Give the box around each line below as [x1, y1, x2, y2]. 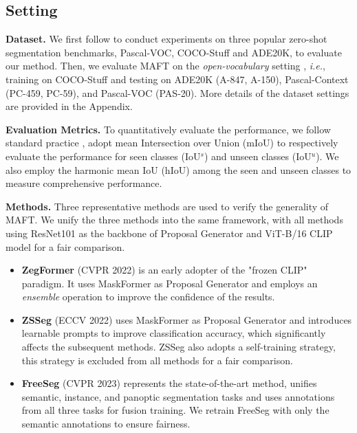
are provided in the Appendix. [6, 99, 133, 113]
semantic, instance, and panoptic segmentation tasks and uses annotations [21, 389, 335, 403]
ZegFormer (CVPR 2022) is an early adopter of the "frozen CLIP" [21, 263, 307, 277]
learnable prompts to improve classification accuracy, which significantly [21, 326, 326, 340]
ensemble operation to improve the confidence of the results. [21, 289, 275, 304]
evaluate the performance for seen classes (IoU [6, 148, 201, 163]
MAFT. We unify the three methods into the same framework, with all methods [6, 212, 343, 227]
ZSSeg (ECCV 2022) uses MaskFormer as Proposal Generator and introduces [21, 312, 352, 326]
